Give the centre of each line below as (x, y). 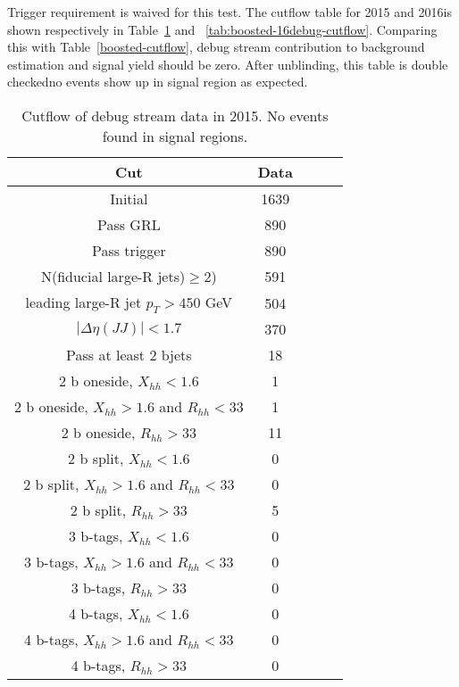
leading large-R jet (83, 302)
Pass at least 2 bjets (129, 355)
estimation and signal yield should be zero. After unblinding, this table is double (228, 64)
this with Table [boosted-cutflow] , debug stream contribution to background (216, 47)
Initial (129, 198)
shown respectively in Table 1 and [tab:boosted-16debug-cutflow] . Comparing (222, 29)
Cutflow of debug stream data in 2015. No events (175, 115)
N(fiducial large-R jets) (113, 276)
